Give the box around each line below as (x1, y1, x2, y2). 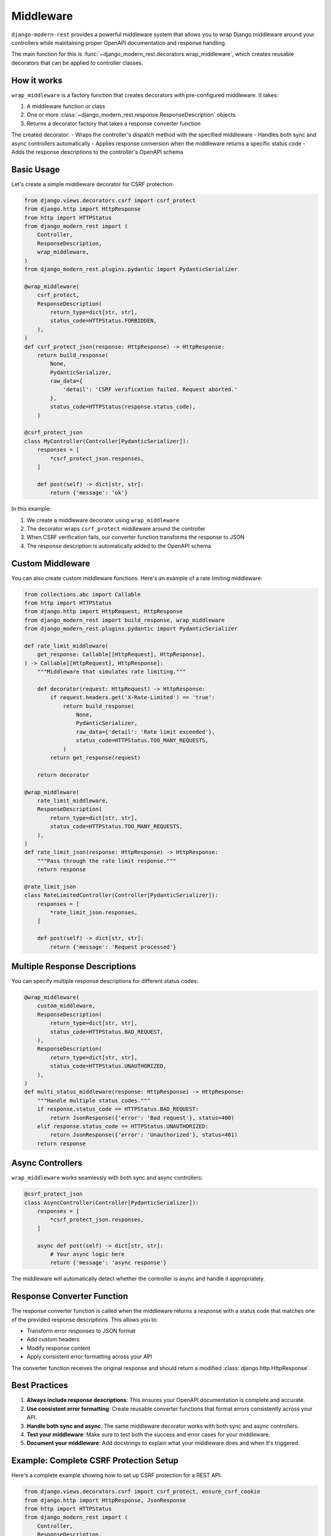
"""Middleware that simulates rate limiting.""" (37, 668, 186, 675)
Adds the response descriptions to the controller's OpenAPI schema (11, 148, 183, 155)
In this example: (11, 505, 51, 512)
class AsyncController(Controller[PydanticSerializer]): (24, 1199, 199, 1206)
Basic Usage (11, 164, 60, 174)
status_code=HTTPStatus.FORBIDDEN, (50, 317, 158, 324)
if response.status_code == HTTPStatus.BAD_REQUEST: (37, 1106, 199, 1113)
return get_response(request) (50, 754, 141, 761)
